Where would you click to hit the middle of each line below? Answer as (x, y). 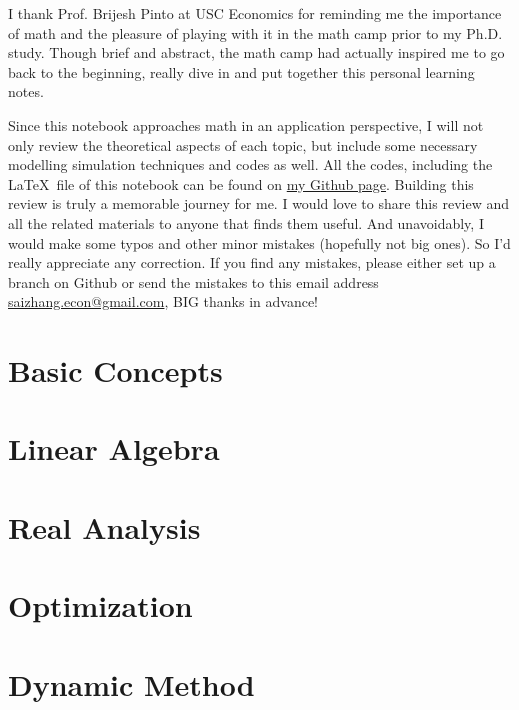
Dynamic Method (131, 683)
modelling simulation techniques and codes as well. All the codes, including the (250, 164)
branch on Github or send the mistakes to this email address (193, 281)
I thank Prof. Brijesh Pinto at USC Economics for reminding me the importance (255, 13)
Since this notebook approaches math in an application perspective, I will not (246, 124)
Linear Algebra (114, 448)
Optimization (100, 605)
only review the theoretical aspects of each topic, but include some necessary (243, 144)
